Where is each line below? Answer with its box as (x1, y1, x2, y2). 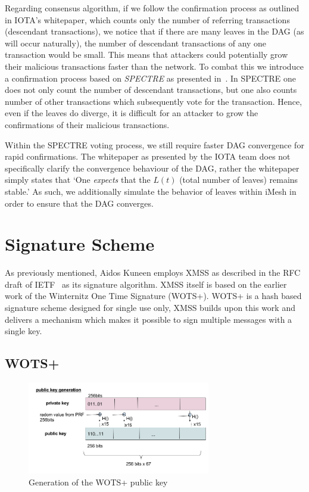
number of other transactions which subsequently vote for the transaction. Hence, (5, 95, 302, 107)
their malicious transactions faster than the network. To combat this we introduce (5, 60, 304, 72)
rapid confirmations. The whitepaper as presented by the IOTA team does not (5, 150, 291, 163)
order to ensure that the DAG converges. (5, 197, 154, 209)
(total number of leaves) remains (179, 173, 298, 186)
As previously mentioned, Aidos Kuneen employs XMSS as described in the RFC (5, 266, 301, 279)
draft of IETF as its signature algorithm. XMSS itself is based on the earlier (5, 278, 287, 290)
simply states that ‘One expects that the (5, 173, 151, 186)
